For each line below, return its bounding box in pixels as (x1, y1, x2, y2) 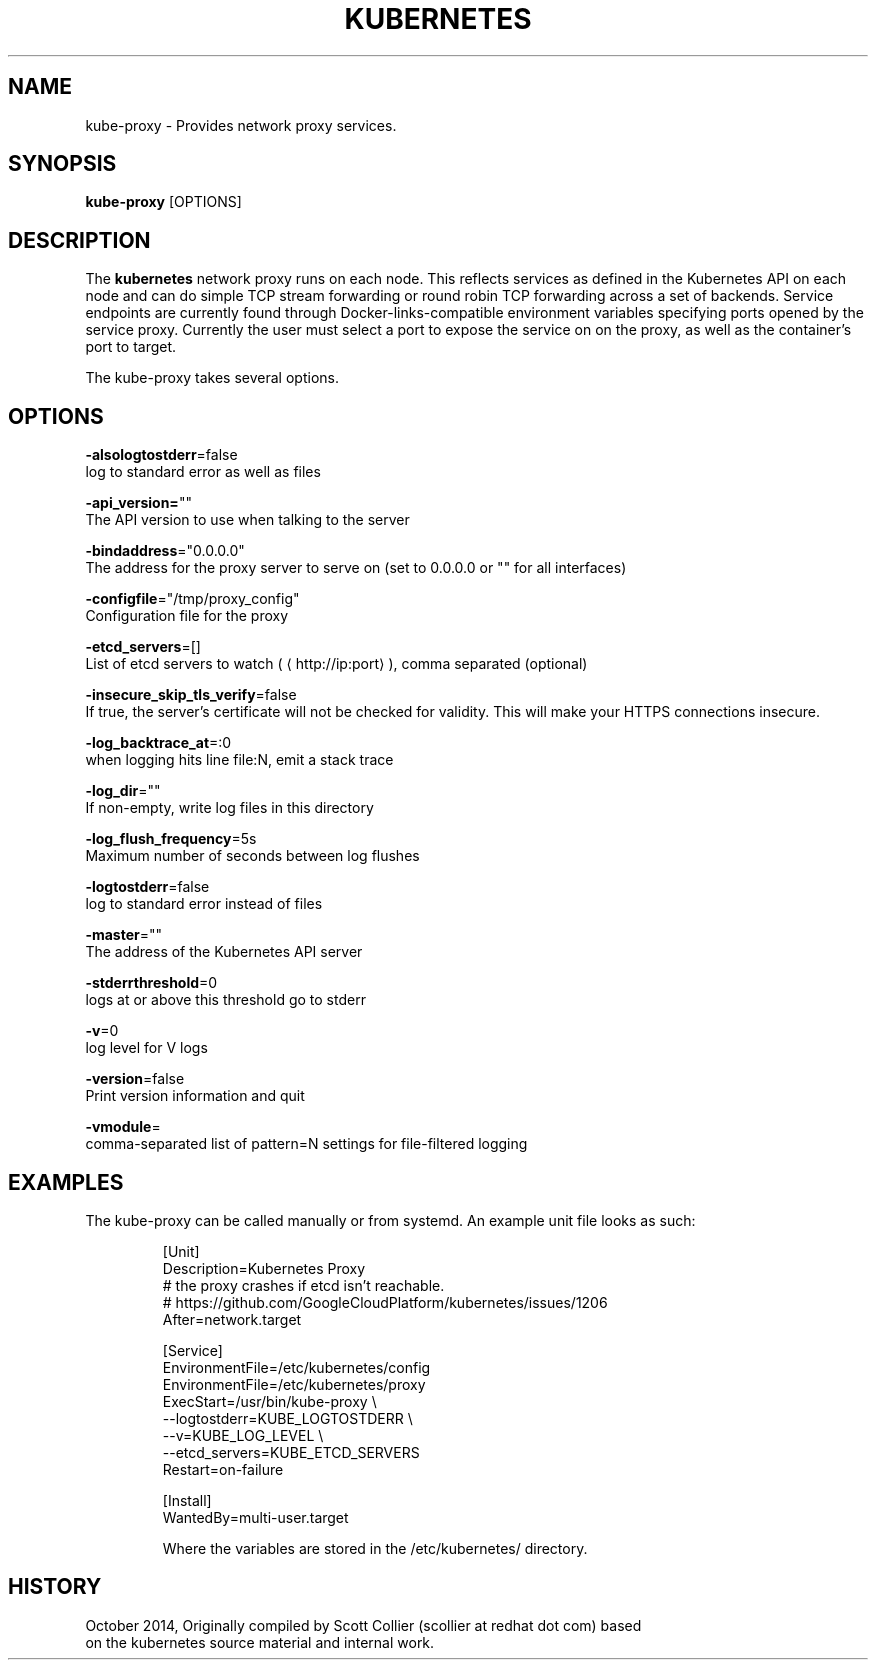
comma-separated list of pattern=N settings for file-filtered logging (85, 1135, 528, 1153)
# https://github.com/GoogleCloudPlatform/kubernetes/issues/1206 (162, 1293, 608, 1311)
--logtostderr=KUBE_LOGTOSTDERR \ (162, 1409, 413, 1427)
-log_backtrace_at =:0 (85, 734, 232, 752)
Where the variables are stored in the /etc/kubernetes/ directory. (162, 1539, 588, 1557)
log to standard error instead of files (85, 895, 323, 913)
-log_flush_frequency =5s (85, 830, 257, 848)
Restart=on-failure (162, 1460, 284, 1478)
